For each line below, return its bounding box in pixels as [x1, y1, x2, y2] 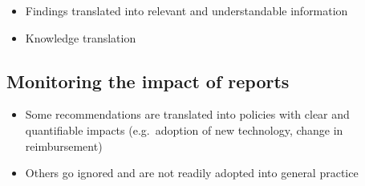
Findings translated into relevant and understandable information [25, 2, 348, 18]
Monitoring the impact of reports [6, 68, 290, 93]
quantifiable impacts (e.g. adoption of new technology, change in [25, 121, 343, 138]
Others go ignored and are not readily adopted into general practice [25, 164, 359, 181]
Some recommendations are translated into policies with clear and [25, 106, 350, 123]
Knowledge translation [25, 29, 136, 46]
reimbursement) [25, 137, 103, 154]
